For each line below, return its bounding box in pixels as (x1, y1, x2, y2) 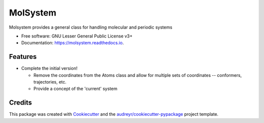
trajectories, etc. (33, 79, 67, 85)
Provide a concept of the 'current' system (33, 86, 117, 92)
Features (9, 53, 37, 61)
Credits (9, 99, 32, 107)
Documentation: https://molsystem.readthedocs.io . (21, 40, 124, 46)
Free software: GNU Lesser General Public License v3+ (21, 33, 133, 39)
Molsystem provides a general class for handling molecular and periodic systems (9, 24, 173, 30)
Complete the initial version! (21, 66, 78, 71)
